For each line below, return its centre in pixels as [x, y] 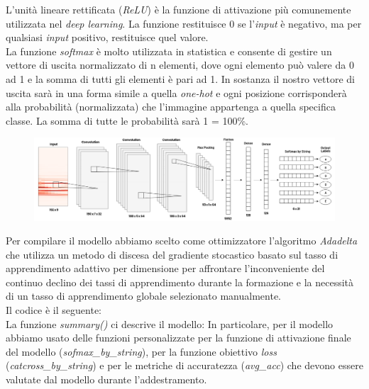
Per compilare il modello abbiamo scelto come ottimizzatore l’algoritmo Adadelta [182, 241]
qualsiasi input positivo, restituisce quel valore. [107, 37]
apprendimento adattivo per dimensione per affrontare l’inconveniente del [165, 268]
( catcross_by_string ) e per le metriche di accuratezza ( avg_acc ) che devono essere [184, 365]
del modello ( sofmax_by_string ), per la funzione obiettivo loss [141, 351]
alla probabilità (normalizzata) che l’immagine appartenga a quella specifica [171, 107]
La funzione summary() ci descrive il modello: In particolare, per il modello [170, 323]
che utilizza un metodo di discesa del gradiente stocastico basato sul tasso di [172, 254]
